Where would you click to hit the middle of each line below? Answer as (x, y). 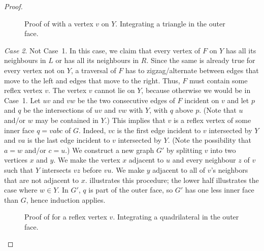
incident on (202, 100)
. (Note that (218, 110)
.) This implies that (135, 120)
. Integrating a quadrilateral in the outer (176, 217)
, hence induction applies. (66, 199)
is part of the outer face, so (131, 190)
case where (21, 190)
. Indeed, (92, 130)
